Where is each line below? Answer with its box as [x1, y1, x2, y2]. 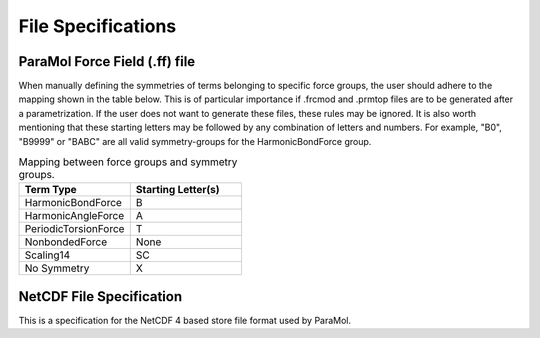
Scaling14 [24, 248, 71, 262]
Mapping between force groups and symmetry [18, 155, 238, 169]
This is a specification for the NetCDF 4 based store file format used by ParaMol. [18, 314, 352, 326]
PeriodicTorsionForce [24, 222, 125, 236]
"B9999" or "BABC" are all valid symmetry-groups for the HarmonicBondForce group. [18, 135, 372, 147]
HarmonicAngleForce [24, 209, 125, 223]
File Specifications [18, 15, 177, 37]
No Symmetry [24, 261, 90, 275]
